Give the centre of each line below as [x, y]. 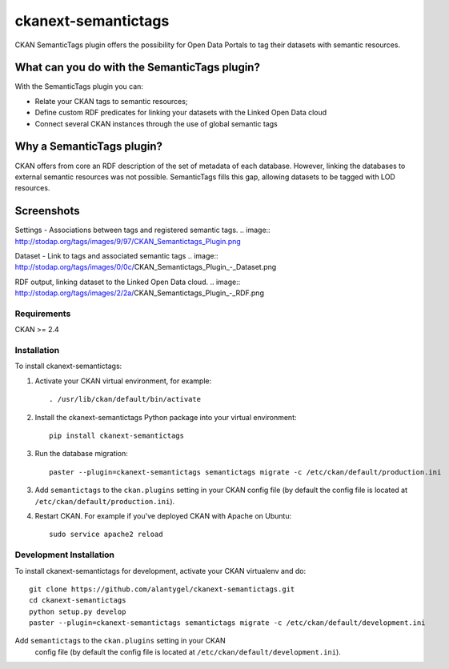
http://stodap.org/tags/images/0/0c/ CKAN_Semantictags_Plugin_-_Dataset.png [146, 267]
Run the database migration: [81, 454]
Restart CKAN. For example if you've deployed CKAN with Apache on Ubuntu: [163, 515]
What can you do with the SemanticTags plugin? [137, 68]
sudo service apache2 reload [106, 535]
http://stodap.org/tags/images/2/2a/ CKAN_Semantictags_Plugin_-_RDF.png [139, 293]
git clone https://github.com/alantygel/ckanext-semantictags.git [162, 589]
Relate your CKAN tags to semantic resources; [111, 101]
